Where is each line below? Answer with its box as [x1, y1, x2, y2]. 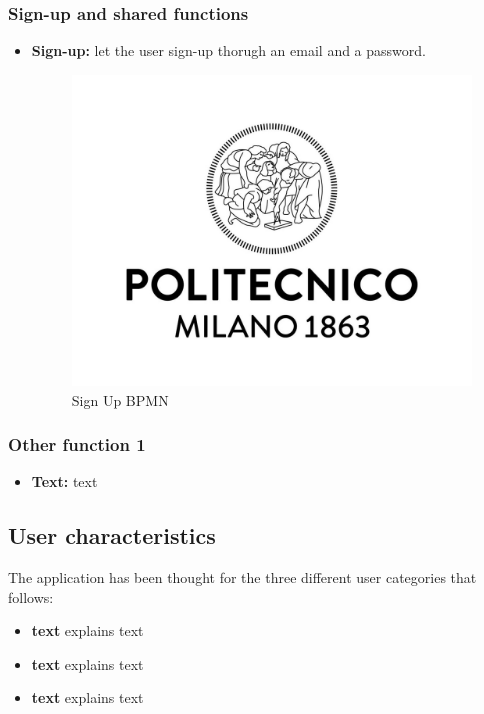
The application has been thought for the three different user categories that [8, 567, 477, 588]
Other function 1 [8, 432, 146, 457]
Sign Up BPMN [71, 389, 169, 410]
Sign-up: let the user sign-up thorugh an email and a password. [31, 40, 426, 61]
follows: [8, 586, 54, 607]
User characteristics [8, 520, 216, 551]
